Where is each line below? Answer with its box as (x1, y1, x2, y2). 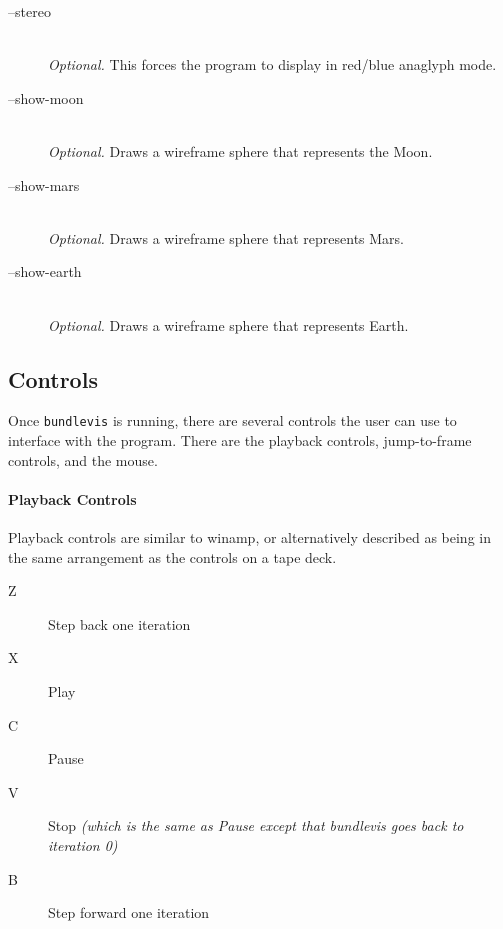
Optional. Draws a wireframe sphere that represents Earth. (48, 314, 409, 335)
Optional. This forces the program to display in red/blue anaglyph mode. (48, 54, 497, 75)
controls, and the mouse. (8, 449, 158, 470)
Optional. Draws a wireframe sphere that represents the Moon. (48, 140, 433, 161)
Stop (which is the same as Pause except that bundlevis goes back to (48, 815, 464, 836)
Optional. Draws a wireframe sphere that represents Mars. (48, 227, 405, 248)
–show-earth (8, 261, 82, 282)
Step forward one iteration (48, 902, 210, 923)
